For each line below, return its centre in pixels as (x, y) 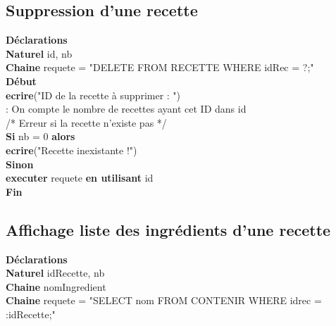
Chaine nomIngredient (56, 286)
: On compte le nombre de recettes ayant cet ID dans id (126, 109)
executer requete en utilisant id (80, 178)
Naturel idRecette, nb (55, 273)
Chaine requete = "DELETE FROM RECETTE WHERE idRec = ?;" (160, 67)
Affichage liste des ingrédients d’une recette (168, 229)
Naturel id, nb (39, 53)
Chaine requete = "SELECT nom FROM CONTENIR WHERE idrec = (164, 300)
